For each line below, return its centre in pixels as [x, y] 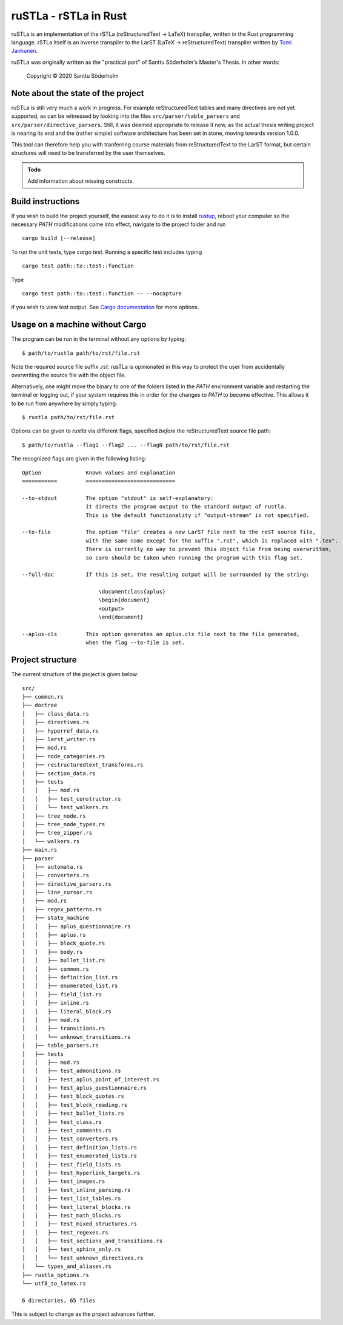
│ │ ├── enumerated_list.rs [70, 986]
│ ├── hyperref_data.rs [61, 731]
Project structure [44, 660]
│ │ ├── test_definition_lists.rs [80, 1147]
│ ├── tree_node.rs [54, 816]
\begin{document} [124, 600]
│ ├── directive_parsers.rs [67, 884]
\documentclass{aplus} [132, 592]
